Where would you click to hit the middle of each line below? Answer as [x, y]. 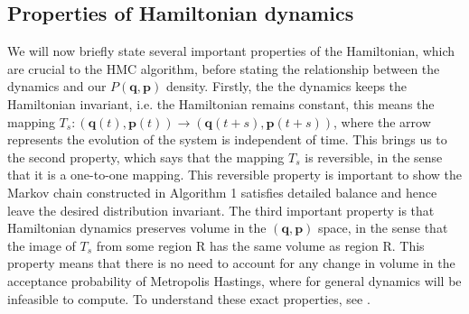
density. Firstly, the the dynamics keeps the [286, 86]
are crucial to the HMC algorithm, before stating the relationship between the [224, 68]
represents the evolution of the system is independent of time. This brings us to [227, 139]
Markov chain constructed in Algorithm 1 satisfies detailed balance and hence [222, 192]
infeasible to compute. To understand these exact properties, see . [189, 298]
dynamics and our [57, 86]
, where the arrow [382, 121]
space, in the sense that [383, 228]
